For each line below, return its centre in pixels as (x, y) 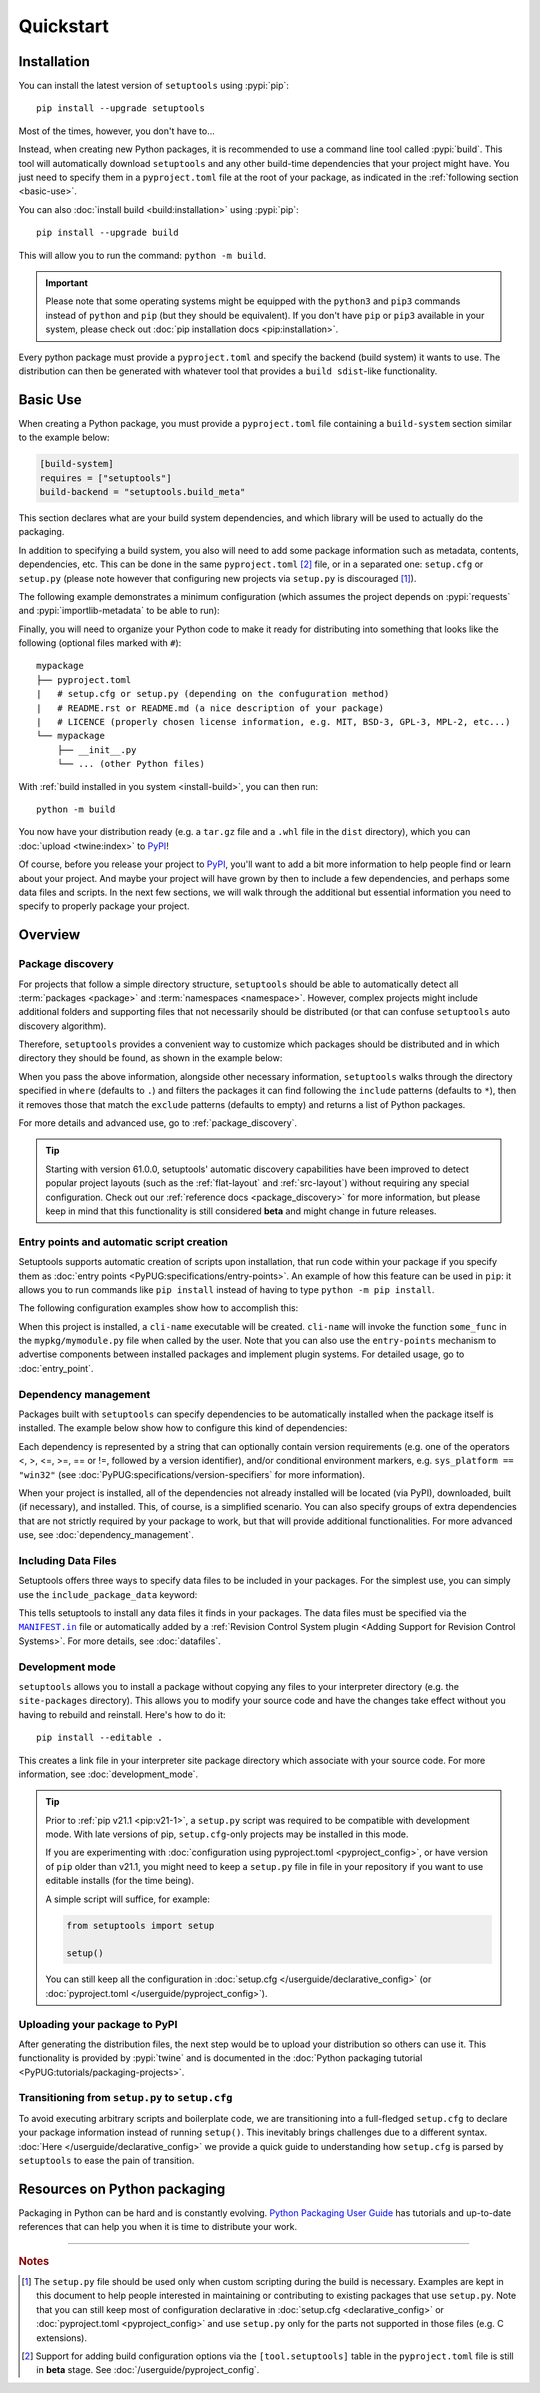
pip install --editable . (100, 1738)
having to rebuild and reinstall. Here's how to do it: (122, 1714)
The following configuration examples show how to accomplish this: (158, 1308)
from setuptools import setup (140, 1925)
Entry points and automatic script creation (123, 1242)
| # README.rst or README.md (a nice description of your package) (210, 708)
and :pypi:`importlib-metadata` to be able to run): (119, 611)
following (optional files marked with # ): (100, 643)
